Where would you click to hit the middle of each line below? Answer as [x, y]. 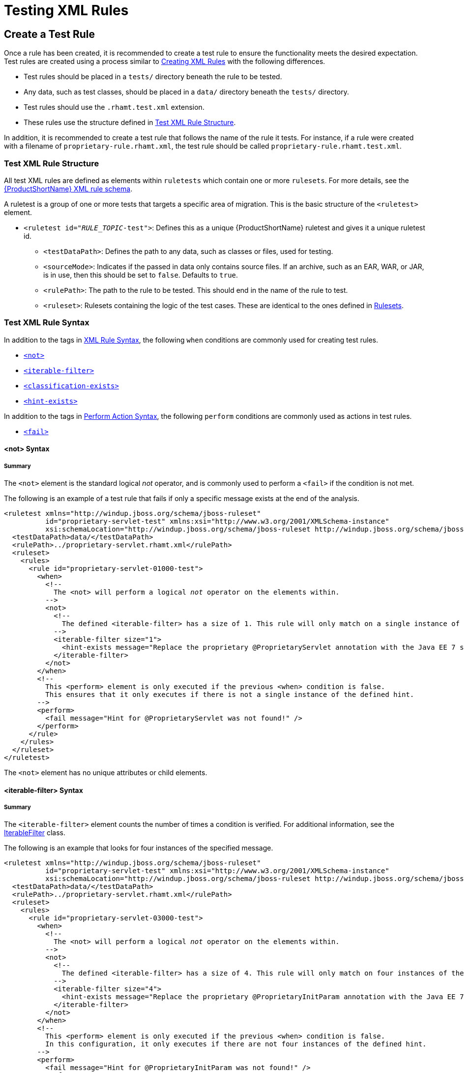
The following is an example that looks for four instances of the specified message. [139, 848]
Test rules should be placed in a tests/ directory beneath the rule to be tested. [153, 77]
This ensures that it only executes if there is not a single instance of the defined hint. [230, 695]
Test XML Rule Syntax [47, 323]
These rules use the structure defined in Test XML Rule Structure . [130, 123]
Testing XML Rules [66, 10]
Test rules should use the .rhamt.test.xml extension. [114, 107]
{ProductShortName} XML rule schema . [68, 189]
